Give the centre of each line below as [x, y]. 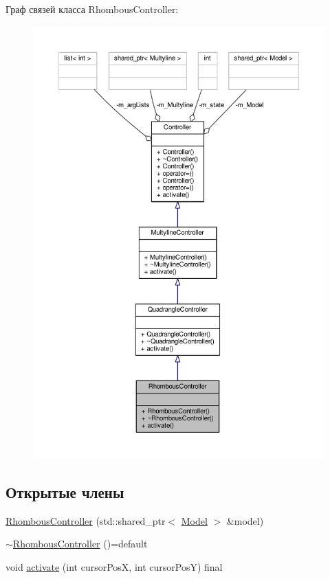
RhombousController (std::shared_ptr [86, 520]
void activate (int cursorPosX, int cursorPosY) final [114, 566]
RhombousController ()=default [80, 544]
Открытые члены [65, 491]
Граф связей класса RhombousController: [92, 9]
